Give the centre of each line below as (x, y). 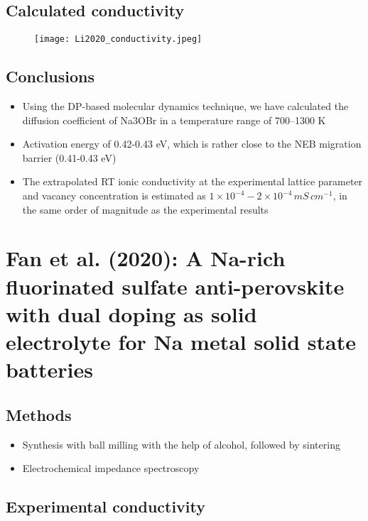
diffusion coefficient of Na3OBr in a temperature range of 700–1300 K (174, 120)
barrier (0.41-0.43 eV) (69, 157)
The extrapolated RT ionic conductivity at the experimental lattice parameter (193, 181)
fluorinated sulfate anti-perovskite (175, 286)
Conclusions (50, 76)
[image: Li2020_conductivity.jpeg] (118, 39)
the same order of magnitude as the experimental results (145, 209)
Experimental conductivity (106, 506)
